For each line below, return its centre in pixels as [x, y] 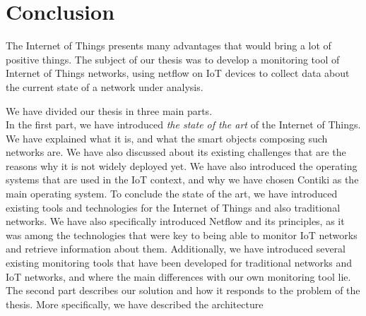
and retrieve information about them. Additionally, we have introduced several [176, 249]
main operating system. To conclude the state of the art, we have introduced [172, 194]
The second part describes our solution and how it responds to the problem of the [183, 290]
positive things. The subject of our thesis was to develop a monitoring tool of [173, 59]
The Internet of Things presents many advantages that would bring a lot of [169, 45]
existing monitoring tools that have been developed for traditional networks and [179, 263]
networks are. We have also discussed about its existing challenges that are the [176, 152]
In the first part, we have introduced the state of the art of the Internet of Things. [183, 124]
